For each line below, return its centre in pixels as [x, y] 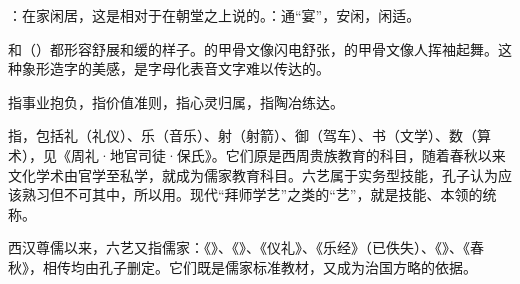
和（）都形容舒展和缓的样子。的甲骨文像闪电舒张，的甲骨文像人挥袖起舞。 [253, 48]
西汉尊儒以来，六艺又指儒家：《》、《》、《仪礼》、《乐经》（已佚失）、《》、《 [239, 247]
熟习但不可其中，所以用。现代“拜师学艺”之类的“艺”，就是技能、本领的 [252, 194]
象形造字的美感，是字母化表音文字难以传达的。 [175, 68]
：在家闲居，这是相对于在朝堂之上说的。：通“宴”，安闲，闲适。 [214, 15]
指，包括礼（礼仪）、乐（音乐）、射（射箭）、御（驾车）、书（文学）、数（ [242, 135]
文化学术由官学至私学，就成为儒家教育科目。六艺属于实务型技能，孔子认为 [253, 174]
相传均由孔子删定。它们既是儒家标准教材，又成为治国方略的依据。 [259, 266]
